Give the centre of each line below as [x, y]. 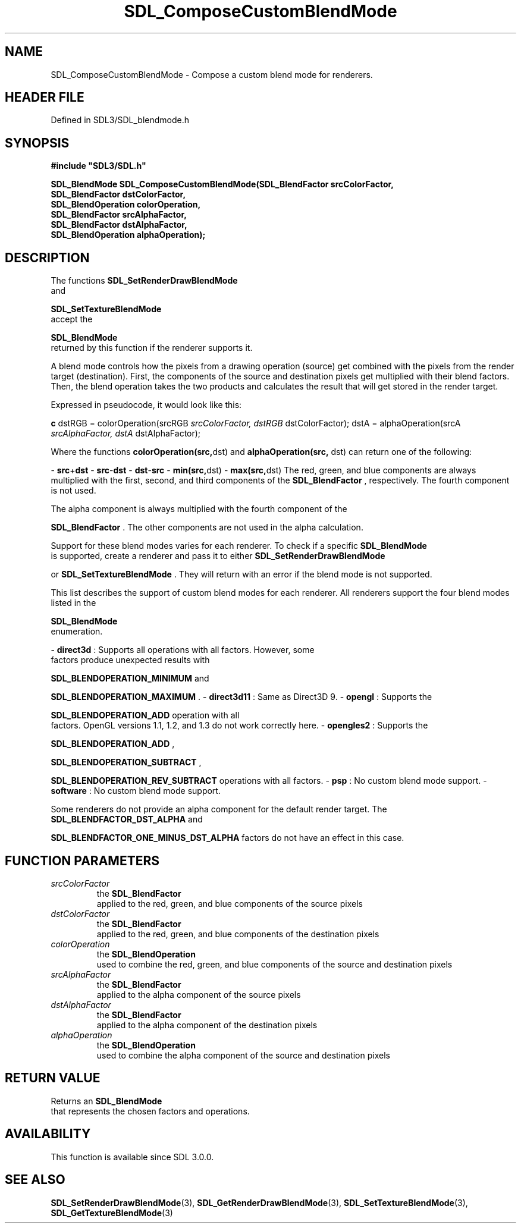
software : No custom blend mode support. [136, 791]
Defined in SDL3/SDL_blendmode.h [120, 120]
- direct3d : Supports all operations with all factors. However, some [183, 650]
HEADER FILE [45, 98]
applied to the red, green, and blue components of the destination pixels [238, 934]
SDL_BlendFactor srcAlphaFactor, [119, 215]
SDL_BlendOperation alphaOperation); [128, 235]
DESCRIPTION [47, 257]
